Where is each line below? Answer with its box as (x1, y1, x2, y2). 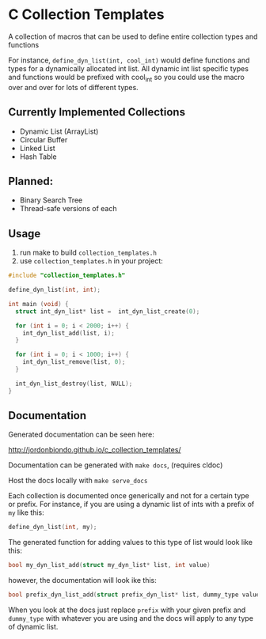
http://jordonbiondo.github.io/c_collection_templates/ (8, 445, 181, 455)
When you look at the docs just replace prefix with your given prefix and (8, 605, 246, 614)
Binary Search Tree (19, 195, 83, 205)
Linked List (19, 143, 55, 153)
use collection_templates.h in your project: (19, 256, 164, 266)
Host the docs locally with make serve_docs (8, 476, 148, 486)
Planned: (8, 174, 54, 187)
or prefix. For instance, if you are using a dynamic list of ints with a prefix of (8, 500, 255, 509)
